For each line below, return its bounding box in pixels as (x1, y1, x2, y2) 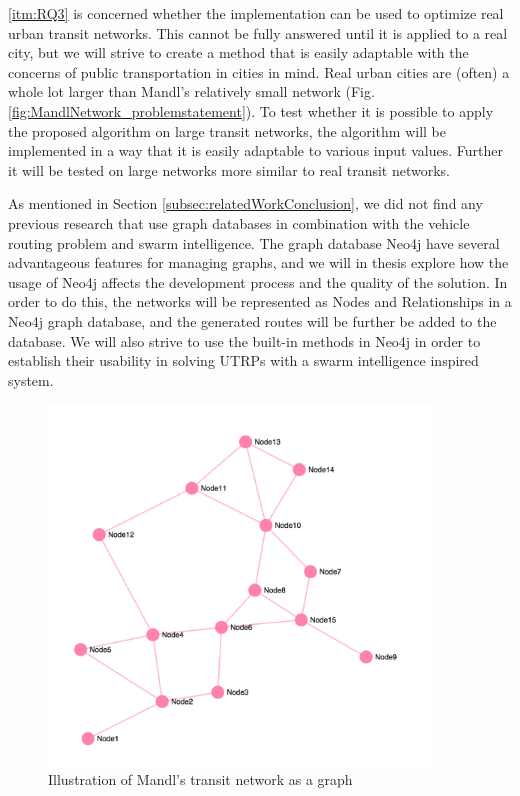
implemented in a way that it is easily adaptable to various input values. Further (8, 140, 503, 161)
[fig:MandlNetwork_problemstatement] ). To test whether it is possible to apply (8, 100, 494, 121)
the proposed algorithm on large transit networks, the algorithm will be (8, 120, 446, 141)
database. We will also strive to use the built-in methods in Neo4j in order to (8, 330, 481, 351)
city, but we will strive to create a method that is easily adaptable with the (8, 42, 469, 63)
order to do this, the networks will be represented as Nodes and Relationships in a (8, 291, 512, 312)
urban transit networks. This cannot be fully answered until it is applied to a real (8, 22, 508, 43)
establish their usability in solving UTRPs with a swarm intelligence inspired (8, 350, 479, 371)
